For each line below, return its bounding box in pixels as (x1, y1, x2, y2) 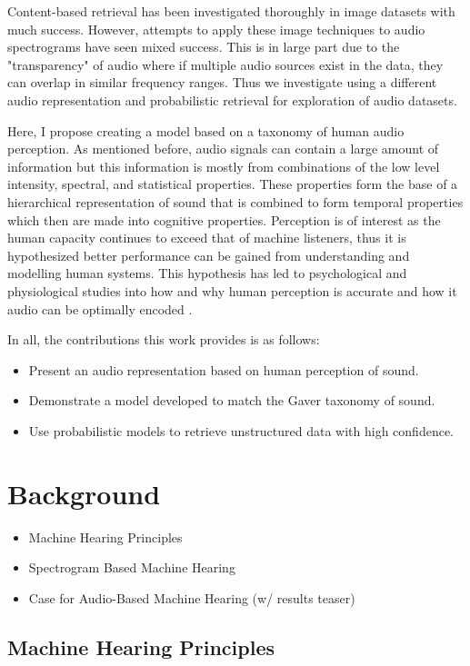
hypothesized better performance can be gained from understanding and (7, 245, 410, 264)
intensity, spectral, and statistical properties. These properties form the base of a (7, 174, 458, 194)
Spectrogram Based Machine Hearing (28, 558, 235, 577)
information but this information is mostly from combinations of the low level (7, 156, 440, 175)
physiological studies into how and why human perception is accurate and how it (7, 281, 457, 300)
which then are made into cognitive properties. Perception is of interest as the (7, 210, 441, 229)
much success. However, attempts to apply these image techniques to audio (7, 19, 425, 38)
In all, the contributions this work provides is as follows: (7, 330, 320, 349)
